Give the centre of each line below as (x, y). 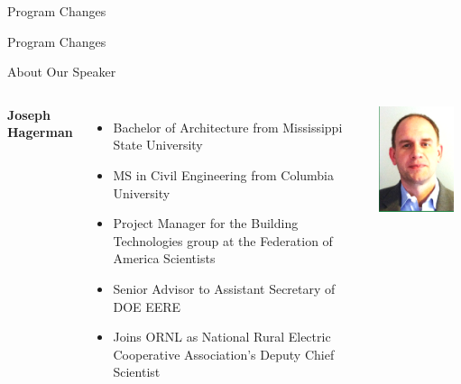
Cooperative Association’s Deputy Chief (224, 354)
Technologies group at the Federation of (223, 240)
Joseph (29, 114)
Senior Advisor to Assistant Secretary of (224, 288)
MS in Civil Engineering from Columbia (224, 174)
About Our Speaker (62, 72)
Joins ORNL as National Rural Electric (222, 337)
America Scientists (164, 258)
